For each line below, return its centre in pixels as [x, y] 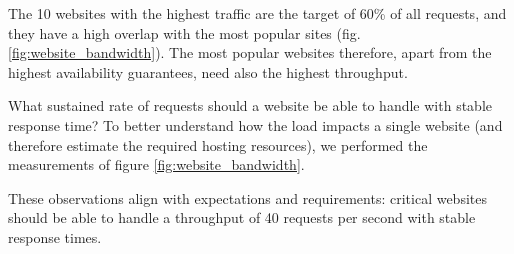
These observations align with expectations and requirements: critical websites [247, 197]
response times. [55, 236]
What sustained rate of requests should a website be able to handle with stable [250, 105]
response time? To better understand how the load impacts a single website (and [255, 124]
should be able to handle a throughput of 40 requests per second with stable [242, 217]
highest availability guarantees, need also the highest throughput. [208, 71]
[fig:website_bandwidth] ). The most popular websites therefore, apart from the [250, 52]
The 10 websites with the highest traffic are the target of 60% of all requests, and [257, 13]
